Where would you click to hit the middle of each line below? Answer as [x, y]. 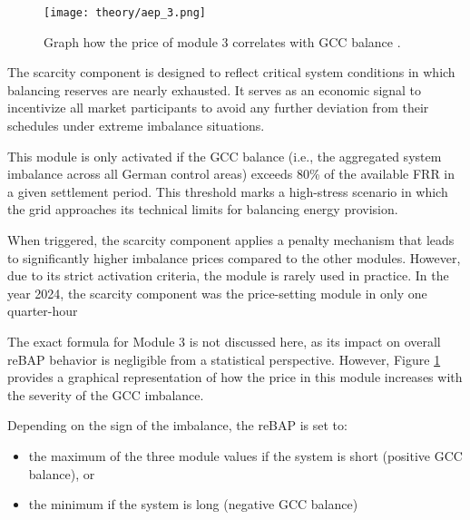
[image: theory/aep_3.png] [125, 13]
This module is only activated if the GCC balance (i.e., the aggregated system [225, 156]
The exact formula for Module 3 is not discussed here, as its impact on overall [224, 341]
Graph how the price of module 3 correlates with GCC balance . [222, 41]
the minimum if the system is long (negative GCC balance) [193, 504]
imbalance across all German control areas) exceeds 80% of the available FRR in [231, 174]
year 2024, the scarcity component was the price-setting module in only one [217, 293]
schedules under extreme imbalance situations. [136, 126]
